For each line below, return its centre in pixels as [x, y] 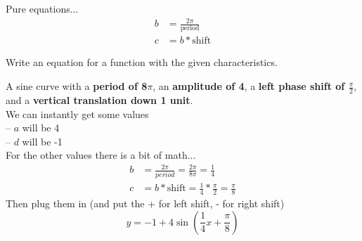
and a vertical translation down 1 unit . [99, 99]
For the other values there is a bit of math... [101, 155]
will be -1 [42, 141]
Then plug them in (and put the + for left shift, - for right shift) [145, 203]
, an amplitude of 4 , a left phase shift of [249, 86]
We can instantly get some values [77, 113]
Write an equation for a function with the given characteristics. [142, 62]
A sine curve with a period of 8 [77, 86]
